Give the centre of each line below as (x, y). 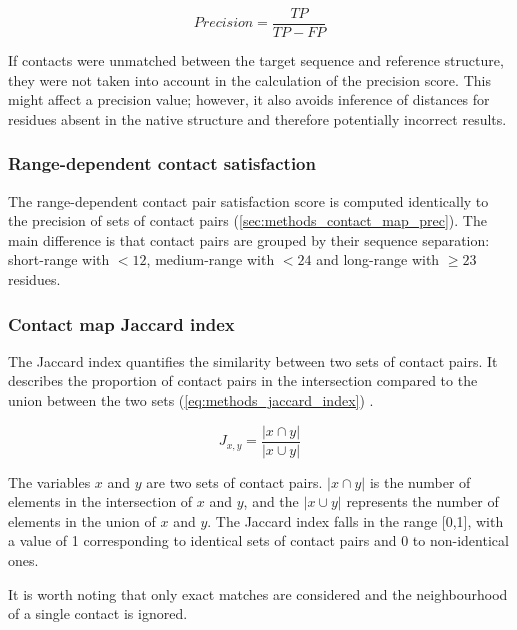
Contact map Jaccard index (121, 323)
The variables (49, 481)
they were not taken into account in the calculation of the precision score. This (249, 79)
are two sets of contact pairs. (234, 481)
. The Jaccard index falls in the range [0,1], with (355, 520)
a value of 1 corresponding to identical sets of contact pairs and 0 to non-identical (258, 540)
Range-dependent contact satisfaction (162, 163)
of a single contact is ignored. (98, 613)
